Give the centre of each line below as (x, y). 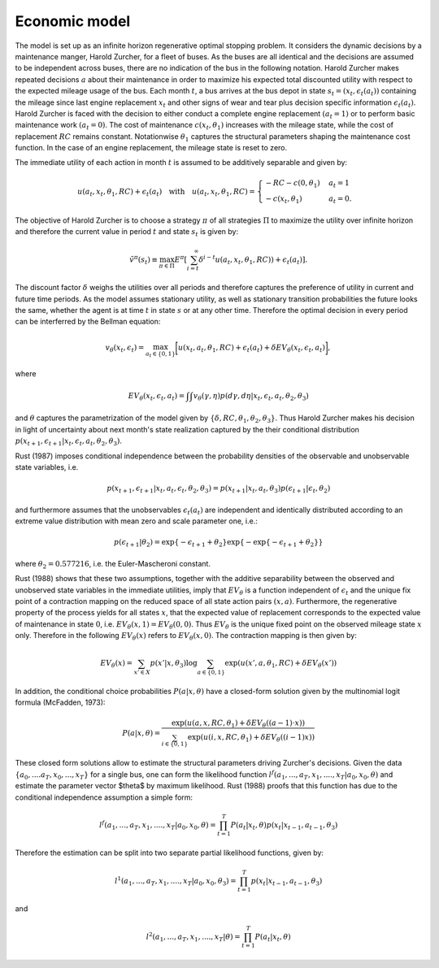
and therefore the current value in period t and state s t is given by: (127, 233)
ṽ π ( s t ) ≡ (144, 259)
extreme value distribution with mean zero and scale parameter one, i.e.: (136, 521)
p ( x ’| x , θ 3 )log (174, 664)
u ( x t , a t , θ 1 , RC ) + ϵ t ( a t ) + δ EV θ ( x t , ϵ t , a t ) (251, 348)
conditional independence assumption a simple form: (104, 797)
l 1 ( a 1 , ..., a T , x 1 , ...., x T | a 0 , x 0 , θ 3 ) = (176, 881)
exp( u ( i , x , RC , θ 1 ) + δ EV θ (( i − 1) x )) (251, 738)
